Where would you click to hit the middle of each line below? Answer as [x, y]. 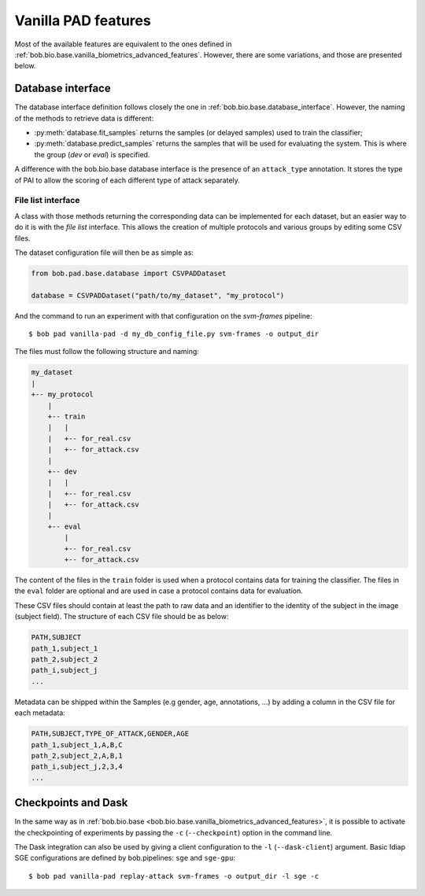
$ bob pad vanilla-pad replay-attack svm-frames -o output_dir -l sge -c [174, 876]
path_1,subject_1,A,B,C [77, 745]
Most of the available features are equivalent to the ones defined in [123, 44]
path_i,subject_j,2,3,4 [77, 767]
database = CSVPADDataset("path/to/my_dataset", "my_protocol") [158, 295]
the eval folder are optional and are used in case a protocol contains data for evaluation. [159, 591]
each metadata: [40, 713]
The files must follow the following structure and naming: [107, 352]
